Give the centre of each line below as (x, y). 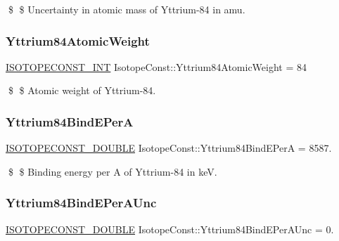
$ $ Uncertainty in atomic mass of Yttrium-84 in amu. (127, 9)
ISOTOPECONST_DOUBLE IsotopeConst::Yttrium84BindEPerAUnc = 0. (170, 229)
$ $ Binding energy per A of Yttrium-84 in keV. (113, 171)
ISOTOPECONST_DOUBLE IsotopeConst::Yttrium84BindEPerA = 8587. (169, 148)
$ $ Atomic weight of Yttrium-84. (82, 90)
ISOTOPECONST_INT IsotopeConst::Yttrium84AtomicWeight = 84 (156, 66)
